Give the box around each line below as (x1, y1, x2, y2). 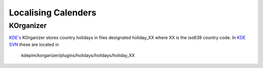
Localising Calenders (9, 7, 97, 18)
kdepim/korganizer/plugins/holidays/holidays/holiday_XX (21, 53, 135, 58)
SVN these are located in (9, 41, 59, 47)
